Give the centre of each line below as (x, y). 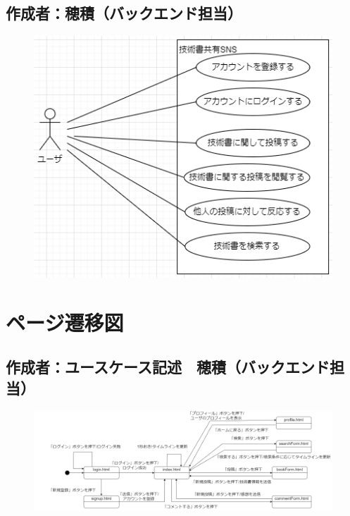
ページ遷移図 (65, 322)
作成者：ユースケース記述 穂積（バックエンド (168, 367)
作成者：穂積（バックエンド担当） (124, 13)
